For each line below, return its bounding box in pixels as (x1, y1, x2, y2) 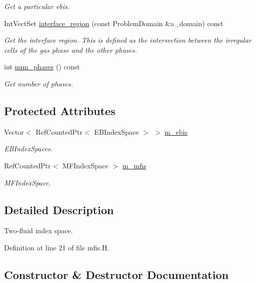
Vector (4, 126, 24, 137)
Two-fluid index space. (4, 225, 73, 236)
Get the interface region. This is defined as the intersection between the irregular (4, 35, 251, 45)
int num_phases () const (4, 61, 80, 72)
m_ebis (164, 126, 188, 137)
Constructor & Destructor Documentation (4, 266, 229, 282)
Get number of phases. (4, 78, 73, 88)
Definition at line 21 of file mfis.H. (4, 242, 110, 252)
